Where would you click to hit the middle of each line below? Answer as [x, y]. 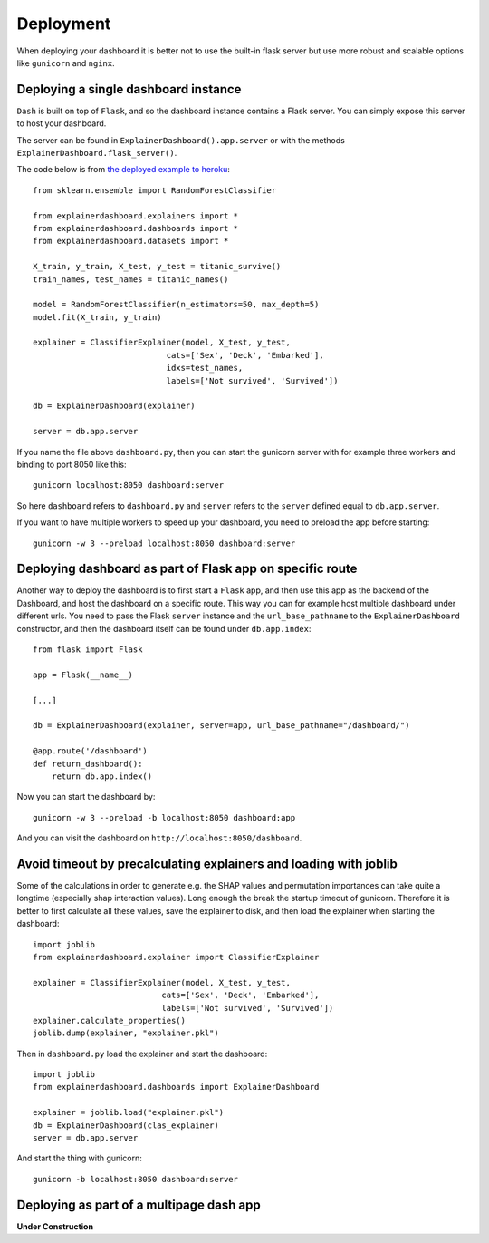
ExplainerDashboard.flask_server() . [97, 153]
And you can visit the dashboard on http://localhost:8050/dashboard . [159, 838]
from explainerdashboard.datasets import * [131, 241]
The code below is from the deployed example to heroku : [124, 170]
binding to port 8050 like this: [72, 464]
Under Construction [55, 1226]
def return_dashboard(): [88, 763]
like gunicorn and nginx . [66, 63]
